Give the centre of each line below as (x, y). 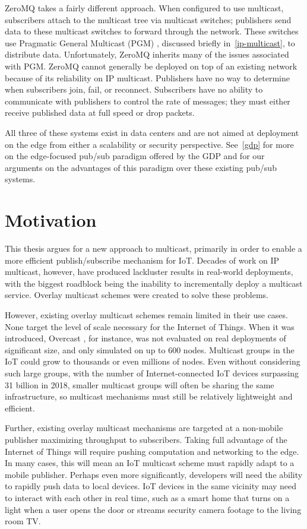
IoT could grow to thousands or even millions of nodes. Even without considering (153, 361)
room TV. (23, 521)
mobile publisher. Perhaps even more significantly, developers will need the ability (154, 474)
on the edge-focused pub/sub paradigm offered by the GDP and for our (135, 156)
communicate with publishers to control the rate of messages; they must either (148, 101)
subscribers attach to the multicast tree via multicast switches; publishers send (148, 19)
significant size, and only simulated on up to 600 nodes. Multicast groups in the (150, 349)
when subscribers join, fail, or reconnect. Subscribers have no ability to (134, 89)
